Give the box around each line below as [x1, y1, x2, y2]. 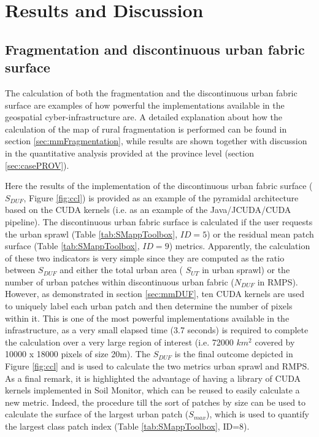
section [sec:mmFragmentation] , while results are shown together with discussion [5, 134, 307, 147]
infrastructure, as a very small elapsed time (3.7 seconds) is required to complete [5, 323, 309, 336]
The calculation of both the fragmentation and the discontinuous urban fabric [5, 86, 298, 99]
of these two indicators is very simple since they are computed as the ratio [5, 251, 285, 264]
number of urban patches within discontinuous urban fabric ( [5, 275, 234, 288]
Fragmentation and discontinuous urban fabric [5, 39, 305, 58]
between [5, 263, 36, 276]
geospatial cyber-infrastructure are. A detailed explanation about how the [5, 110, 282, 123]
